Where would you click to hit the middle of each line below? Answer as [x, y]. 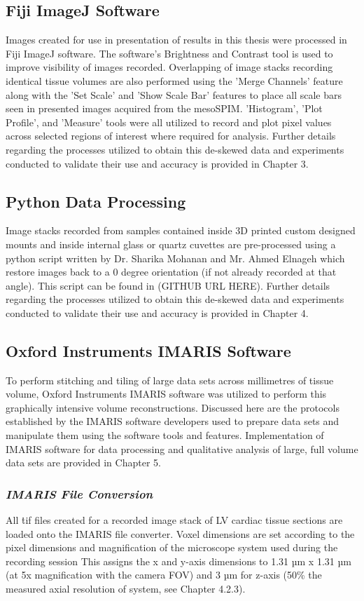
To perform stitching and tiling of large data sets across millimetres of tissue [170, 380]
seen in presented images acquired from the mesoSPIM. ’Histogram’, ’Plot [164, 108]
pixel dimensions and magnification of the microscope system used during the [172, 547]
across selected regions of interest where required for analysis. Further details [171, 136]
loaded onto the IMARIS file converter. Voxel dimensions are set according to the [180, 533]
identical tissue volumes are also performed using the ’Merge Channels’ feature [174, 80]
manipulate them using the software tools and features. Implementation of [165, 435]
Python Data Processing [96, 201]
